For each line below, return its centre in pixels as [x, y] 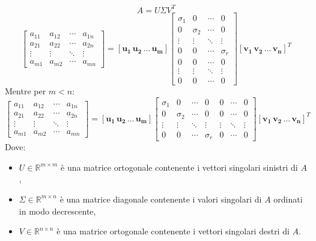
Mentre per [26, 91]
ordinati [288, 199]
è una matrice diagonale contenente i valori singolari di [161, 199]
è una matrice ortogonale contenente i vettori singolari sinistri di [179, 167]
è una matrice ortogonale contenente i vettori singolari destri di [173, 231]
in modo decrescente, [57, 211]
